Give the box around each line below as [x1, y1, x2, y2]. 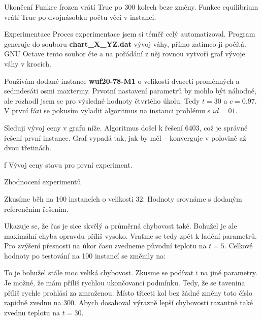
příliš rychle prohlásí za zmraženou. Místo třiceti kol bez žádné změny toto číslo [4, 287, 252, 298]
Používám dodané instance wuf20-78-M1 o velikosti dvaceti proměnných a [4, 75, 240, 86]
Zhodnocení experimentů [4, 176, 81, 187]
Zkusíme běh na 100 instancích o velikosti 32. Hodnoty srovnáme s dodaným [4, 193, 242, 204]
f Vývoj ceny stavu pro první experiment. [4, 159, 133, 170]
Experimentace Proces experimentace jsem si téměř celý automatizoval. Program [4, 28, 255, 39]
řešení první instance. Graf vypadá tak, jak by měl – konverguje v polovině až [4, 132, 246, 143]
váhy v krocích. [4, 58, 51, 69]
